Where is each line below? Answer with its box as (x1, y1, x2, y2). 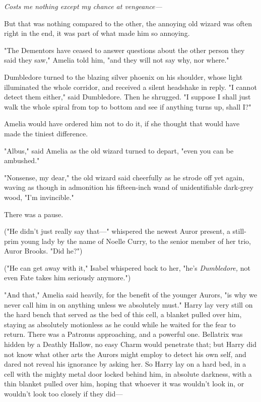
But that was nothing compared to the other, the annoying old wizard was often (4, 18, 252, 28)
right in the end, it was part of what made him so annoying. (4, 28, 190, 38)
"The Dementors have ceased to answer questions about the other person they (4, 44, 245, 55)
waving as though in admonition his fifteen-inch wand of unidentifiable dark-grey (4, 182, 253, 192)
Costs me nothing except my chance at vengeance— (4, 1, 162, 11)
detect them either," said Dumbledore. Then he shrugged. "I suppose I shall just (4, 91, 251, 102)
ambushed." (4, 155, 40, 166)
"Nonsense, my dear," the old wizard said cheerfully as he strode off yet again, (4, 172, 244, 182)
